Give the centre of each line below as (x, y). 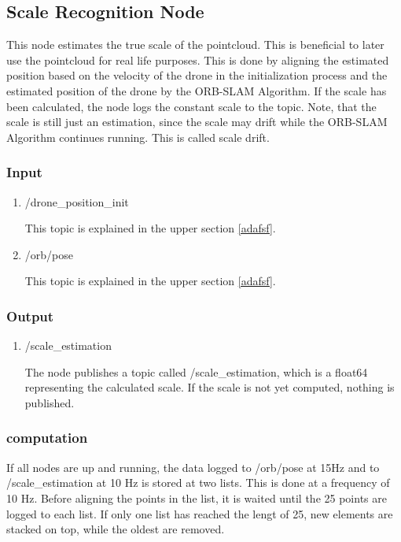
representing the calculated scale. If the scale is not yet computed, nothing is (210, 387)
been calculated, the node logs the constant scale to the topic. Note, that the (191, 106)
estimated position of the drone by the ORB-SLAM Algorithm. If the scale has (197, 90)
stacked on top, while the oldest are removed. (116, 529)
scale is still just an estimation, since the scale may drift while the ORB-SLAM (197, 122)
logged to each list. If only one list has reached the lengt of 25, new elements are (200, 513)
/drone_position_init (77, 201)
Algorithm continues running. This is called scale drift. (138, 137)
